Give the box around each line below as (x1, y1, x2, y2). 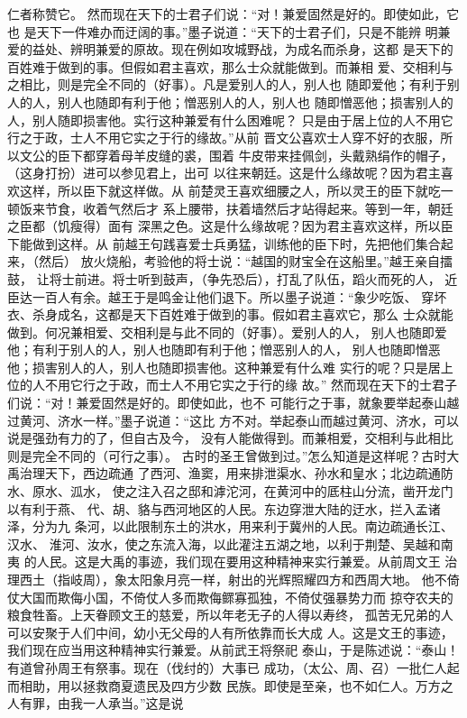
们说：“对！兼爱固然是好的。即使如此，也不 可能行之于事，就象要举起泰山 (7, 393, 447, 412)
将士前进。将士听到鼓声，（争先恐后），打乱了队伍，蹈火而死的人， (49, 269, 441, 288)
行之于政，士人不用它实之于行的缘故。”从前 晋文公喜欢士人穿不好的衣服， (7, 128, 441, 147)
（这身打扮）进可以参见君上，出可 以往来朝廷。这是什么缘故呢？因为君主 (7, 163, 441, 182)
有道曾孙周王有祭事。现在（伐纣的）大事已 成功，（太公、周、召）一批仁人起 (7, 658, 460, 677)
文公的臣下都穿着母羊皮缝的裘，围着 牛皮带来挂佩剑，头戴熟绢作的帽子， (19, 145, 453, 164)
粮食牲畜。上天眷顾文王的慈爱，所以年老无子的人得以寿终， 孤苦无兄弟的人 (7, 605, 453, 624)
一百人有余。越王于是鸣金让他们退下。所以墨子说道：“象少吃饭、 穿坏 (32, 287, 447, 306)
